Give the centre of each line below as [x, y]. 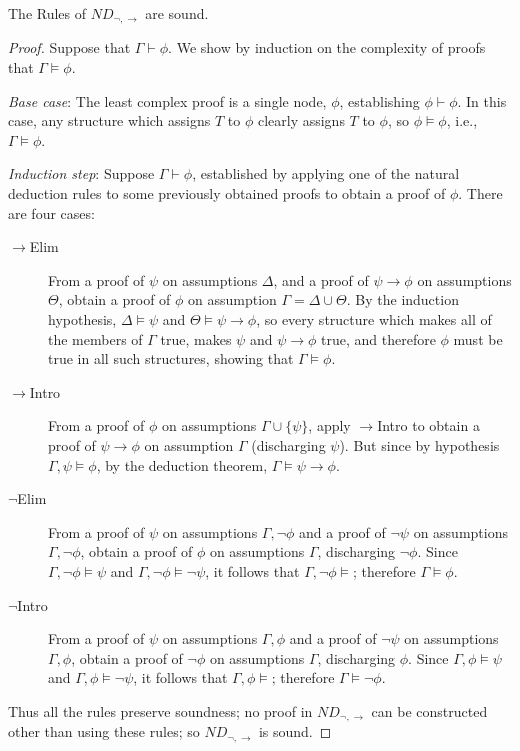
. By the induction [402, 299]
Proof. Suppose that [69, 47]
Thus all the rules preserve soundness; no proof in [160, 710]
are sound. [177, 13]
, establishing [379, 100]
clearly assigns [301, 120]
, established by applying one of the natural [326, 173]
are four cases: [51, 212]
